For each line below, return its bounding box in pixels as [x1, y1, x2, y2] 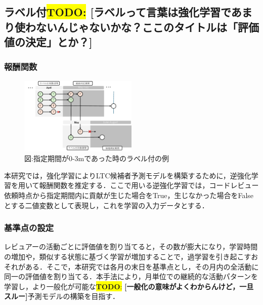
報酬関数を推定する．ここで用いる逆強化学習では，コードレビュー [39, 180, 259, 190]
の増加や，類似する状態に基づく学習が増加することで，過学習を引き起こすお [4, 251, 258, 261]
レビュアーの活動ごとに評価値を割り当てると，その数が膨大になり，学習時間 [4, 241, 258, 252]
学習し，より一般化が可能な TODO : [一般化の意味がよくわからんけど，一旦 [4, 281, 254, 291]
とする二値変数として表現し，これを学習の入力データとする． [4, 200, 209, 210]
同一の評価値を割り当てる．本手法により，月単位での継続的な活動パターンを [4, 271, 258, 282]
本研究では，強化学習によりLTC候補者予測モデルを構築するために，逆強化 [4, 170, 251, 180]
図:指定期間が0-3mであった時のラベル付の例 [24, 153, 169, 164]
